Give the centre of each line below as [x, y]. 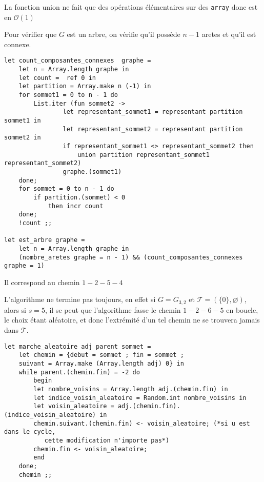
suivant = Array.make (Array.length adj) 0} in [101, 363]
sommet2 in [23, 138]
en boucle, [242, 309]
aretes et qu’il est [229, 34]
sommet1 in [23, 121]
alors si [15, 309]
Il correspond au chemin [42, 282]
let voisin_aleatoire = [74, 406]
